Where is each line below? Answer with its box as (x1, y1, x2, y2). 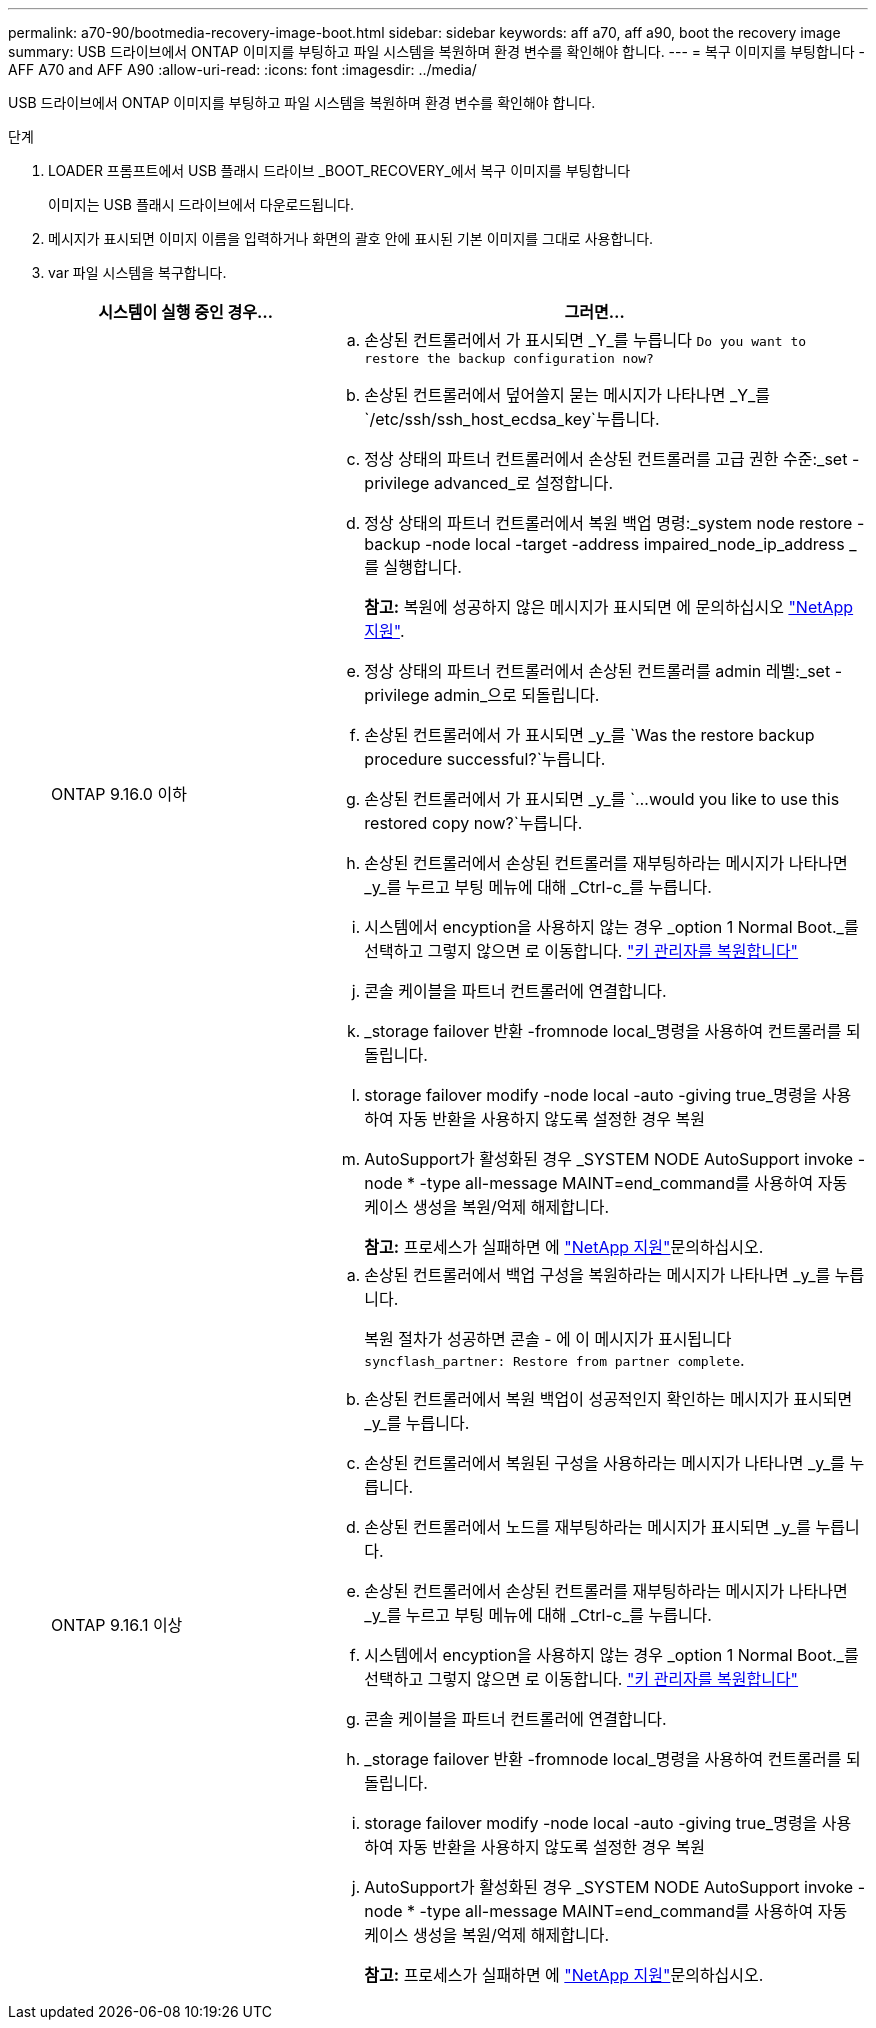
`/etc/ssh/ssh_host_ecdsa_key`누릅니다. (364, 409, 660, 429)
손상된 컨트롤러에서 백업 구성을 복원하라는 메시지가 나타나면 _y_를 (364, 1265, 831, 1285)
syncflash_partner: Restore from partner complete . (364, 1350, 745, 1370)
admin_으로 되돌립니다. (433, 685, 600, 705)
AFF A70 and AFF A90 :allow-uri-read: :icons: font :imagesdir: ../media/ (8, 61, 477, 78)
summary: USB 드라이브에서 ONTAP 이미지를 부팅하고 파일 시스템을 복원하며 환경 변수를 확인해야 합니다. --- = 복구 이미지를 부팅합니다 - (8, 43, 865, 60)
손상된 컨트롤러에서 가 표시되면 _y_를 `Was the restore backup (364, 725, 815, 745)
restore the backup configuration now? (364, 351, 654, 366)
